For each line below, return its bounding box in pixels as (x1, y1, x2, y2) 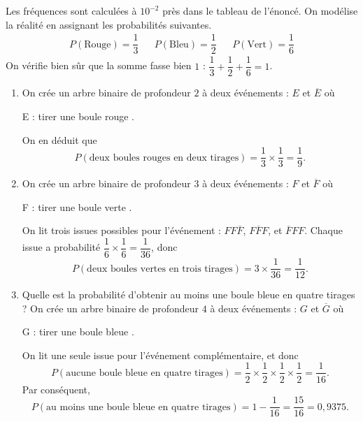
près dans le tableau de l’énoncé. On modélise (162, 3, 358, 17)
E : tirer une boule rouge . (22, 108, 134, 123)
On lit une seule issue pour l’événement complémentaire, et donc (22, 347, 299, 362)
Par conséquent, (22, 381, 90, 396)
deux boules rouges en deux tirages (89, 152, 239, 163)
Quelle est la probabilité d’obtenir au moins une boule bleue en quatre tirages (22, 287, 355, 302)
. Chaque (304, 223, 343, 238)
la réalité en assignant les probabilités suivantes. (6, 17, 212, 31)
